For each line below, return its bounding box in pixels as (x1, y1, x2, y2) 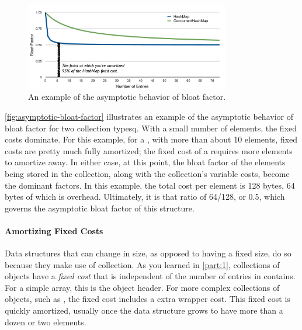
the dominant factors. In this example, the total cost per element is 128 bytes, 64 (5, 179, 295, 191)
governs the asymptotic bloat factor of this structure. (5, 202, 195, 214)
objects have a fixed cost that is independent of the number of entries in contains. (5, 270, 296, 282)
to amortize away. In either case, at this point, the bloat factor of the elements (5, 156, 286, 168)
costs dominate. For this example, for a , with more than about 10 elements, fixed (5, 133, 298, 145)
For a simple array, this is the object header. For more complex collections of (5, 281, 280, 293)
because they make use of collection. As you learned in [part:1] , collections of (5, 258, 280, 270)
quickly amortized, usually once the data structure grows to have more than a (5, 304, 283, 317)
